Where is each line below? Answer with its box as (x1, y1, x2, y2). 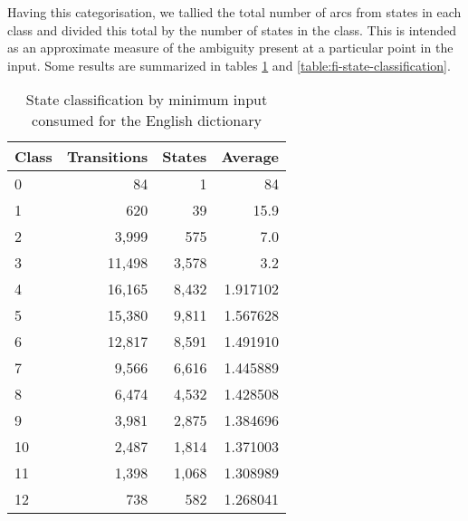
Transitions (66, 146, 148, 168)
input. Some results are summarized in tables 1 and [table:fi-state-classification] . (7, 55, 451, 74)
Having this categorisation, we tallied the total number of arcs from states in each (7, 3, 462, 21)
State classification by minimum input (25, 89, 268, 111)
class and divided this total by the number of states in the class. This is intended (7, 20, 457, 39)
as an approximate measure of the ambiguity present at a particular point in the (7, 38, 454, 57)
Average (221, 146, 280, 168)
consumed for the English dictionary (32, 110, 262, 131)
